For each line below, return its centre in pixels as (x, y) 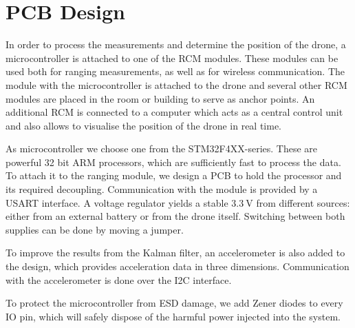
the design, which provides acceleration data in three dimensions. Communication (177, 266)
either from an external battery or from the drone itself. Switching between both (175, 216)
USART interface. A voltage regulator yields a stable (117, 202)
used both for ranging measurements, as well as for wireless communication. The (175, 71)
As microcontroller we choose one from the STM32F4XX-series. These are (162, 148)
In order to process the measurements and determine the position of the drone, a (176, 44)
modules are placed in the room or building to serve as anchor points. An (160, 98)
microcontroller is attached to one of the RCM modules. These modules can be (172, 58)
